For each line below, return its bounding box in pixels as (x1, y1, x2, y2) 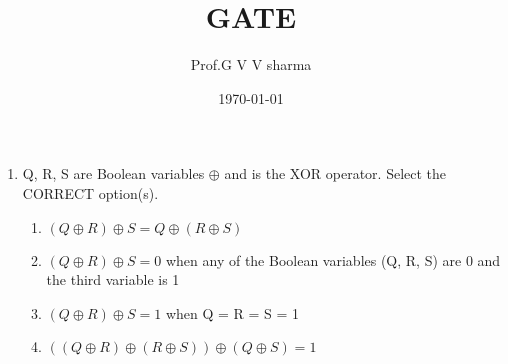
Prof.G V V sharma (190, 54, 312, 75)
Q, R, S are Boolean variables (22, 163, 205, 184)
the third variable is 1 (46, 269, 180, 290)
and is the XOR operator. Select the (224, 163, 447, 184)
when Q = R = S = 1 (165, 302, 300, 323)
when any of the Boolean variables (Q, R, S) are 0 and (165, 249, 501, 270)
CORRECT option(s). (22, 182, 159, 203)
